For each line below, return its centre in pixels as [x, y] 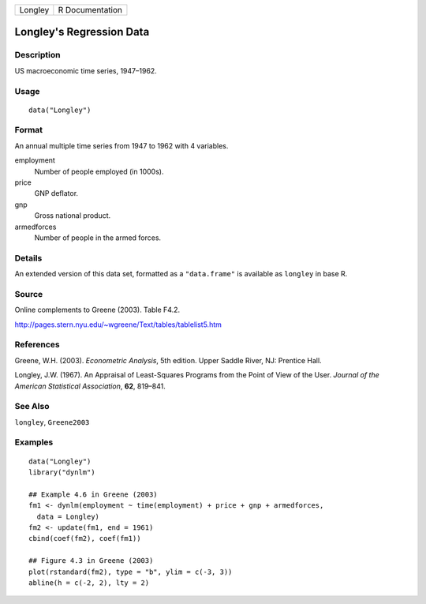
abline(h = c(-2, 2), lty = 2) [89, 583]
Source [29, 294]
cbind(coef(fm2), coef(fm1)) [85, 538]
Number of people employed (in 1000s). [99, 171]
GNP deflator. [56, 193]
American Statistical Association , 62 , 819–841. [90, 386]
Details [28, 258]
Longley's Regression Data [82, 32]
